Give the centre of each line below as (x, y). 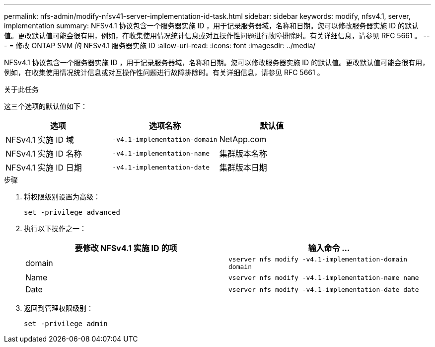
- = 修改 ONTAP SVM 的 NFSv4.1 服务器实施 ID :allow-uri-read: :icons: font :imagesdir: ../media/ (160, 45)
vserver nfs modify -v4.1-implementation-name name (324, 277)
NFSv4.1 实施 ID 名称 (44, 154)
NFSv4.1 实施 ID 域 (40, 140)
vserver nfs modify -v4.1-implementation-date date (324, 289)
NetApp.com (243, 139)
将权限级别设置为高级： (62, 197)
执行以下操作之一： (55, 228)
